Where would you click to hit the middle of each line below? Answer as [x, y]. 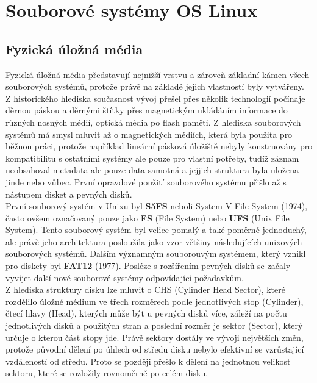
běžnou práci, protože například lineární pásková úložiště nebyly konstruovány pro [159, 146]
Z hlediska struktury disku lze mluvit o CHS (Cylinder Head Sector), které [145, 289]
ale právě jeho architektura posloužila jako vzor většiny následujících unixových [154, 241]
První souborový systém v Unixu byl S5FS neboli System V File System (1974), [157, 206]
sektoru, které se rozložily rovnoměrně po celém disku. [107, 373]
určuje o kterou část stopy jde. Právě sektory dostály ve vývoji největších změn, [155, 337]
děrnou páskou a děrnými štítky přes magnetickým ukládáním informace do [147, 110]
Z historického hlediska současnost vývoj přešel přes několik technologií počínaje [155, 98]
